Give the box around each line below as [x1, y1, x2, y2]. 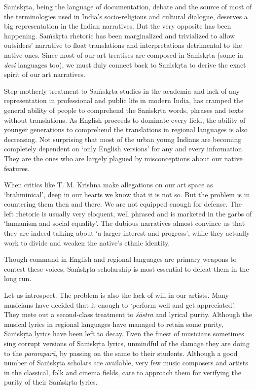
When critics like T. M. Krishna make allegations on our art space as [4, 179, 213, 190]
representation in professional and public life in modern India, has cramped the [4, 95, 244, 106]
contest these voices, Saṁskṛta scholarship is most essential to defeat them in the [4, 263, 249, 274]
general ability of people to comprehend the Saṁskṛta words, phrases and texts [4, 105, 243, 115]
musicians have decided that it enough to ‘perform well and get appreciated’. [4, 299, 235, 310]
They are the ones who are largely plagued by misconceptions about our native [4, 153, 243, 163]
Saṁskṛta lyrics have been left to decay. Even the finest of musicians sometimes [4, 328, 244, 339]
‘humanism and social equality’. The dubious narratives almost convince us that [4, 218, 245, 228]
